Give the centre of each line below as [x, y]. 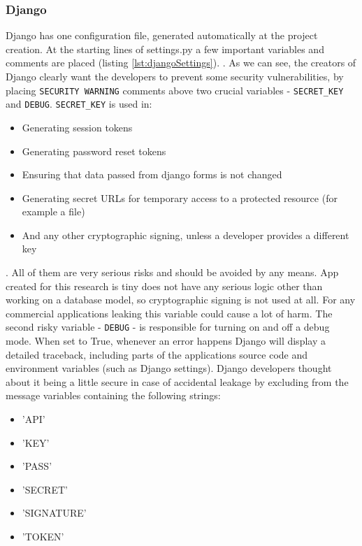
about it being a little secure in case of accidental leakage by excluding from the [177, 381]
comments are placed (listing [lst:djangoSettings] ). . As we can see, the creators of [181, 63]
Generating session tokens [77, 127]
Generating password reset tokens [94, 151]
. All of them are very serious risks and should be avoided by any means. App [172, 272]
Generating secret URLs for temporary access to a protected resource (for [180, 197]
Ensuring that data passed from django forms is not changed [152, 174]
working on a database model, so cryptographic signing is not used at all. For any [181, 300]
